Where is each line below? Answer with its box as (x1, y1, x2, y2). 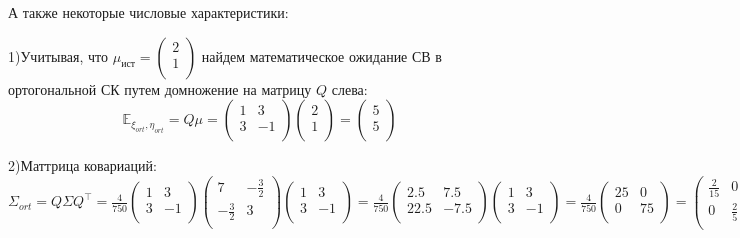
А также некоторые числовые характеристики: (8, 2, 289, 22)
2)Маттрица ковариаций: (8, 155, 157, 176)
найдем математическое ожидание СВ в (201, 45, 442, 66)
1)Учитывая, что (8, 45, 109, 66)
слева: (331, 78, 368, 99)
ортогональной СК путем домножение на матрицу (8, 78, 312, 99)
